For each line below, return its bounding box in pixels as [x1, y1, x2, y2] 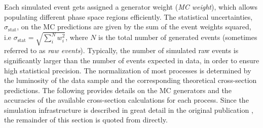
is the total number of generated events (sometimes [98, 32, 257, 42]
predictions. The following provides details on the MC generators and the [4, 84, 232, 95]
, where [65, 32, 88, 42]
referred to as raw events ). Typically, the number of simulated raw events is [4, 45, 239, 56]
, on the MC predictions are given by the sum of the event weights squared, [17, 21, 251, 32]
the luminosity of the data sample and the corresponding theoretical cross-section [4, 75, 257, 86]
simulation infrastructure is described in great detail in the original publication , [4, 104, 253, 115]
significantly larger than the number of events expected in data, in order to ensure [4, 55, 259, 65]
